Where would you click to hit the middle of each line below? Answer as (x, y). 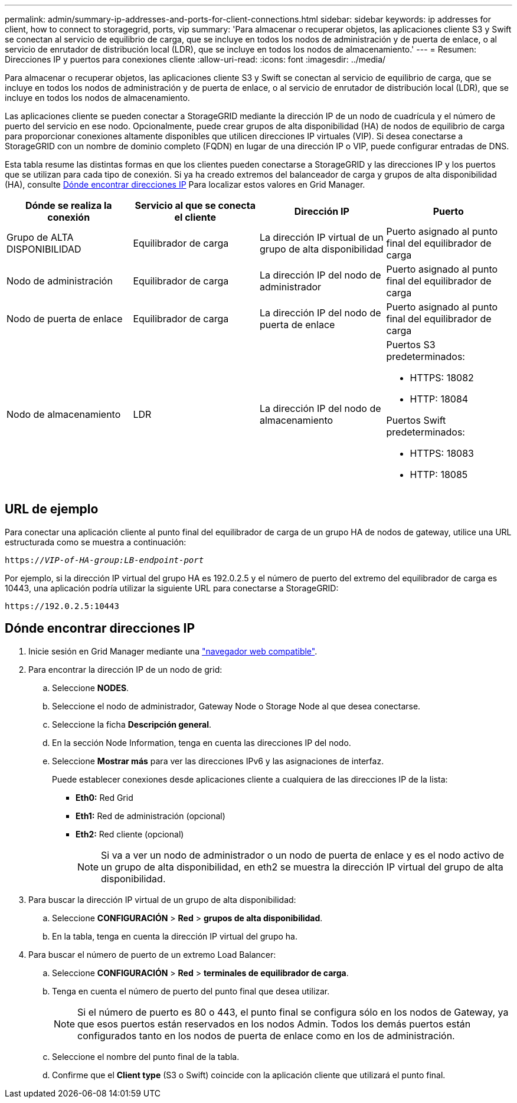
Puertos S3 (411, 345)
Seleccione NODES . (91, 688)
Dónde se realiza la (68, 205)
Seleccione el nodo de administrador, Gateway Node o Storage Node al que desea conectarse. (236, 706)
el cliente (195, 217)
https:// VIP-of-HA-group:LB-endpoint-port (104, 560)
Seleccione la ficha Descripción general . (132, 724)
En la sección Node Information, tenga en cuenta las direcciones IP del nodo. (202, 742)
